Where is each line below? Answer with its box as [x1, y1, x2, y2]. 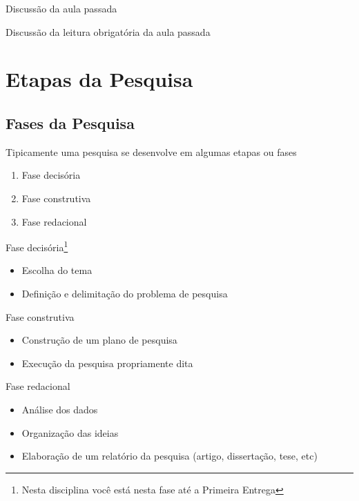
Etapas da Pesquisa [6, 65, 193, 93]
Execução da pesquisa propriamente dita [21, 355, 193, 370]
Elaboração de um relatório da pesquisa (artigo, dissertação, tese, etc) [21, 449, 318, 463]
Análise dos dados [21, 402, 98, 416]
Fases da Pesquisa [6, 112, 135, 133]
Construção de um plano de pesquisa [21, 333, 177, 347]
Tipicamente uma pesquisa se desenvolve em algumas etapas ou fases [6, 144, 297, 159]
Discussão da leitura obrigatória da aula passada [6, 24, 211, 39]
